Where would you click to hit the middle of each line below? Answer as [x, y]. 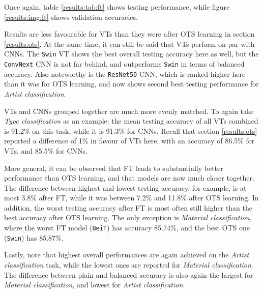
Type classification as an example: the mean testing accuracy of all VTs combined [131, 121]
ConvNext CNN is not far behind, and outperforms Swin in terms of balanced [124, 64]
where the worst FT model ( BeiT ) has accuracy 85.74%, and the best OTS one [127, 228]
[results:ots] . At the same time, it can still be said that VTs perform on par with [129, 43]
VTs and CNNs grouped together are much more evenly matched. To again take [129, 111]
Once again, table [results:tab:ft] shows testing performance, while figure [117, 7]
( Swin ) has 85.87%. [34, 237]
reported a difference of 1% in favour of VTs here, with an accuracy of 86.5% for [129, 141]
